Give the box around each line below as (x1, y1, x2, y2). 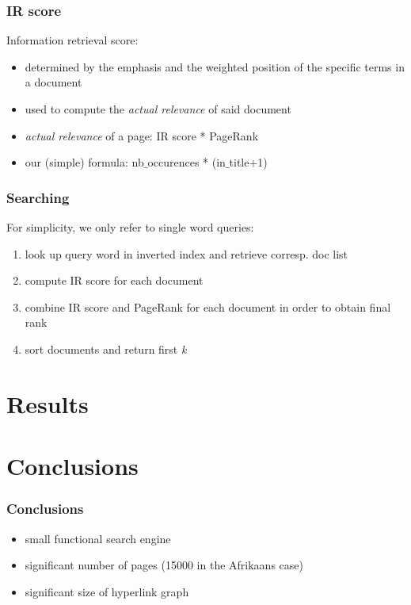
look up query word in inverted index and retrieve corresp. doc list (25, 245, 348, 262)
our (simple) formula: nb (25, 154, 144, 170)
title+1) (229, 154, 268, 170)
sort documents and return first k (25, 340, 187, 357)
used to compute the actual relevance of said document (25, 101, 291, 117)
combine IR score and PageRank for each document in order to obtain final (25, 298, 391, 315)
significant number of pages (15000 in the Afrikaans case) (25, 557, 303, 573)
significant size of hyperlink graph (25, 583, 189, 599)
